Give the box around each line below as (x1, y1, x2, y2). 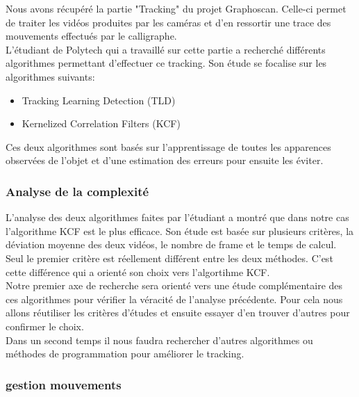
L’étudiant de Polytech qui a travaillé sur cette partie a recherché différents (6, 42, 326, 56)
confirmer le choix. (6, 318, 84, 333)
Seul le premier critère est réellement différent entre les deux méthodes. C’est (6, 250, 333, 265)
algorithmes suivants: (6, 69, 95, 83)
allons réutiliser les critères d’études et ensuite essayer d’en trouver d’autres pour (6, 305, 350, 320)
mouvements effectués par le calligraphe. (6, 29, 177, 43)
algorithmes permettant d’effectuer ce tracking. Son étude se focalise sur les (6, 56, 327, 70)
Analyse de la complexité (6, 182, 149, 200)
